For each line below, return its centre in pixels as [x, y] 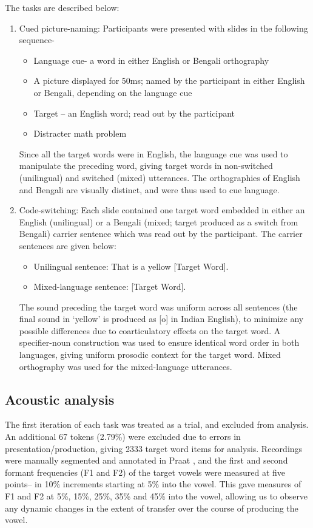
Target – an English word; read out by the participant [134, 113]
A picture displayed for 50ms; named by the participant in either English [169, 81]
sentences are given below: [68, 245]
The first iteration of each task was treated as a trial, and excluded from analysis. [157, 424]
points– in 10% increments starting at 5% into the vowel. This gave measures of [153, 484]
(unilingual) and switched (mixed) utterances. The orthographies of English [160, 177]
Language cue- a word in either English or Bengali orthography [151, 60]
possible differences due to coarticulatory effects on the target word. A [150, 330]
